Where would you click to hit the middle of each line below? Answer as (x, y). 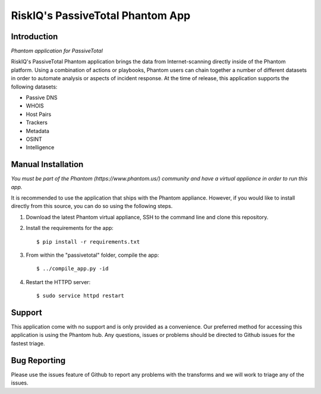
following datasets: (34, 87)
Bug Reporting (38, 360)
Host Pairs (39, 114)
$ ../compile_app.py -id (73, 269)
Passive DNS (42, 97)
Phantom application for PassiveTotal (57, 51)
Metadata (38, 131)
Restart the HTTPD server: (58, 282)
